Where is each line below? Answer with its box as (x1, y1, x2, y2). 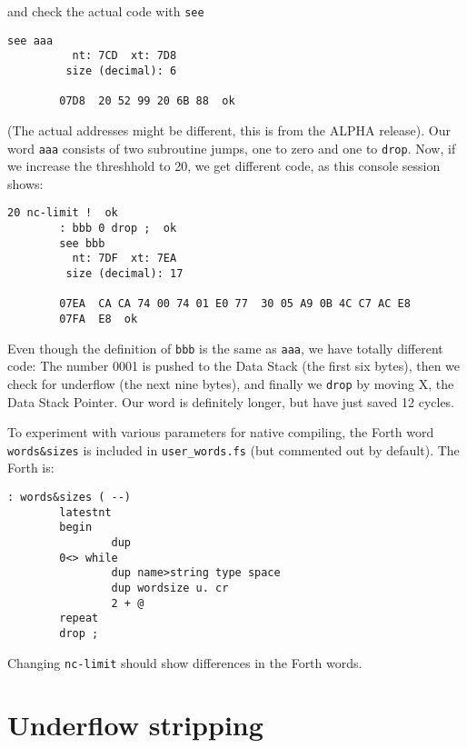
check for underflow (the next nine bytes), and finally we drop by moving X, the (7, 374, 454, 393)
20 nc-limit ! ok (7, 206, 118, 220)
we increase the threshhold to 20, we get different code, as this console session (7, 156, 441, 175)
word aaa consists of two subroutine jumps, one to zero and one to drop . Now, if (7, 138, 456, 157)
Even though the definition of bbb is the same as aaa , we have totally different (7, 338, 443, 357)
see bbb (59, 236, 105, 250)
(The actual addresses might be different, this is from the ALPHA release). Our (7, 120, 451, 139)
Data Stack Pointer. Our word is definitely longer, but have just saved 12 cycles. (7, 392, 455, 411)
